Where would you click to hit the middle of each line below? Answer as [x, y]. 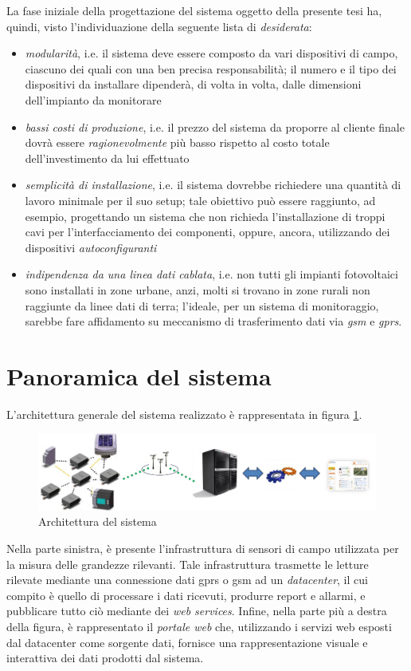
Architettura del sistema [98, 521]
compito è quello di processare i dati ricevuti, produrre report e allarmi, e [186, 595]
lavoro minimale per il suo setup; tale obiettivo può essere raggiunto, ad [200, 200]
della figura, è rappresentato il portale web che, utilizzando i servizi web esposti [199, 627]
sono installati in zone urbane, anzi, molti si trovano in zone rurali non [198, 289]
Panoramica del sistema [139, 375]
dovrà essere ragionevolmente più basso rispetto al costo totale [177, 142]
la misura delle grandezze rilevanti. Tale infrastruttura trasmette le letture [188, 564]
